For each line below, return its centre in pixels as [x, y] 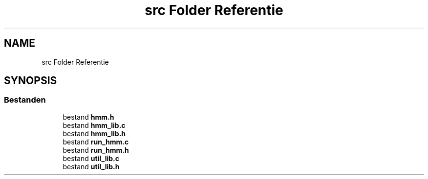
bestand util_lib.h [91, 166]
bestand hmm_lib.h [94, 133]
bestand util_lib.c [91, 158]
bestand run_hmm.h [96, 150]
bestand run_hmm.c [96, 142]
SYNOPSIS [31, 81]
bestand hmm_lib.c [94, 125]
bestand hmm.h [88, 117]
